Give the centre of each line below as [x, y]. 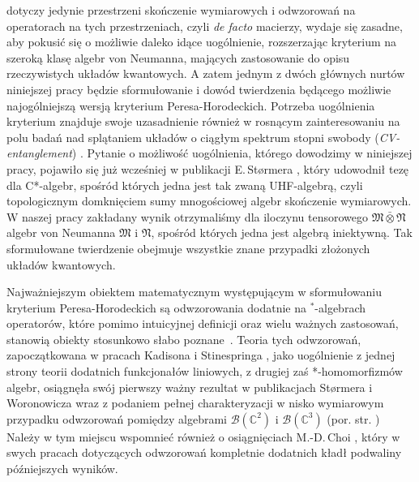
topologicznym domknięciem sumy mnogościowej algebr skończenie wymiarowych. [209, 201]
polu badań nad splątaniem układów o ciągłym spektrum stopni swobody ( [193, 137]
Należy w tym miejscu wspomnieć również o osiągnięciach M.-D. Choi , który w [203, 436]
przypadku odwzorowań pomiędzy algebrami [117, 418]
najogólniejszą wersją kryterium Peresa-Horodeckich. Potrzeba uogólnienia [191, 105]
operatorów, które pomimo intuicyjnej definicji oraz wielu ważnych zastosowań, [203, 323]
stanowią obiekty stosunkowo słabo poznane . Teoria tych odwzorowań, [184, 339]
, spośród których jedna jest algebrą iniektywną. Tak [282, 232]
